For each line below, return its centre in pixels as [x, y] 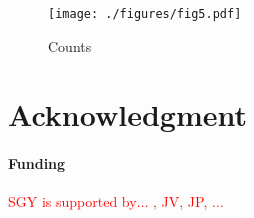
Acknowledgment [127, 114]
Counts [70, 45]
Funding [37, 163]
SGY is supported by [72, 201]
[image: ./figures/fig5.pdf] [145, 14]
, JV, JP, [180, 201]
